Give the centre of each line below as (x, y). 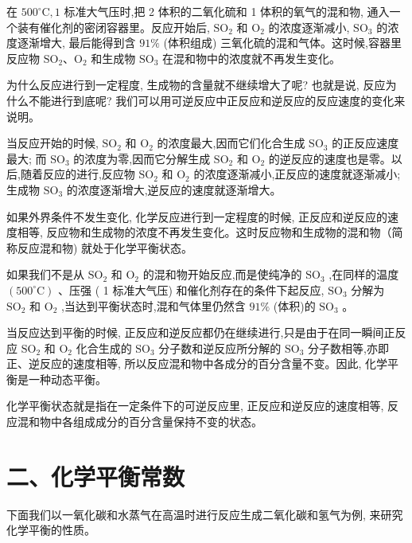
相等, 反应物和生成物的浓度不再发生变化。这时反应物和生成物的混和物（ (204, 232)
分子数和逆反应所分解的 (220, 348)
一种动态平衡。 (67, 379)
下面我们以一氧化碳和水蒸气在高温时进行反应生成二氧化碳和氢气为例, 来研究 (205, 514)
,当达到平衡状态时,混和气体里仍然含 (153, 305)
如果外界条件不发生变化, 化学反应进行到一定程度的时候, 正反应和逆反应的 (197, 216)
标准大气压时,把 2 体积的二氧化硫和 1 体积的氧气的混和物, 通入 (227, 11)
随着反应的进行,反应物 (78, 174)
